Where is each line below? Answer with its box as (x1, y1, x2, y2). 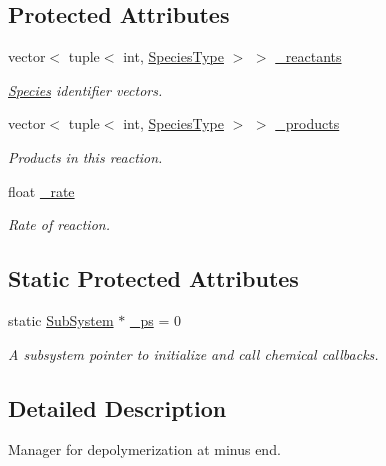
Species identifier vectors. (8, 79, 163, 100)
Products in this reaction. (8, 146, 163, 167)
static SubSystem (8, 309, 114, 330)
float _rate (8, 180, 75, 201)
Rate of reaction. (8, 214, 110, 235)
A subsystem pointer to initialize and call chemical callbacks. (8, 343, 379, 364)
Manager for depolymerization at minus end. (8, 439, 281, 460)
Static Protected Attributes (8, 263, 299, 294)
